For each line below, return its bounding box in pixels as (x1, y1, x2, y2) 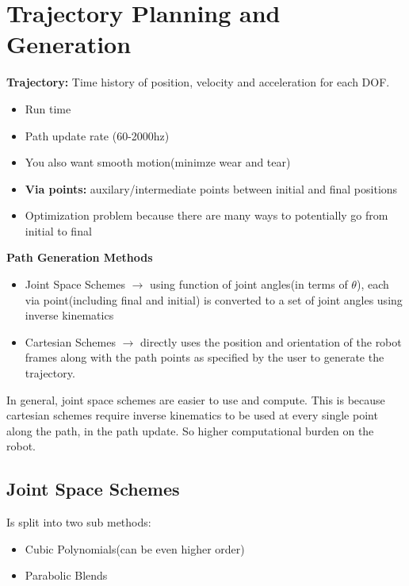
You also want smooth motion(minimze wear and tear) (25, 154, 291, 170)
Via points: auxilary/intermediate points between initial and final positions (25, 180, 398, 197)
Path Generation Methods (6, 249, 153, 266)
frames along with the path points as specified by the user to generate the (25, 349, 384, 366)
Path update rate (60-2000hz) (25, 127, 170, 144)
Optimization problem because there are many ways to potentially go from (25, 207, 388, 224)
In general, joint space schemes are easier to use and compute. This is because (6, 391, 385, 408)
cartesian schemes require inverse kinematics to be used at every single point (6, 407, 378, 423)
